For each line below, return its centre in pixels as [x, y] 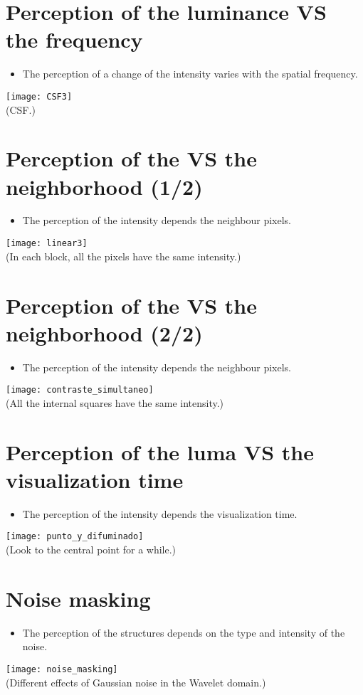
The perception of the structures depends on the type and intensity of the [184, 632]
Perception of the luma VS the [160, 451]
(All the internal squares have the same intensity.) [115, 402]
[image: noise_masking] [62, 669]
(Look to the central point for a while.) [91, 550]
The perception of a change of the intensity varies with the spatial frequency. [190, 74]
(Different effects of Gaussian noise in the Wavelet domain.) [136, 682]
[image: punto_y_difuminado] [75, 537]
